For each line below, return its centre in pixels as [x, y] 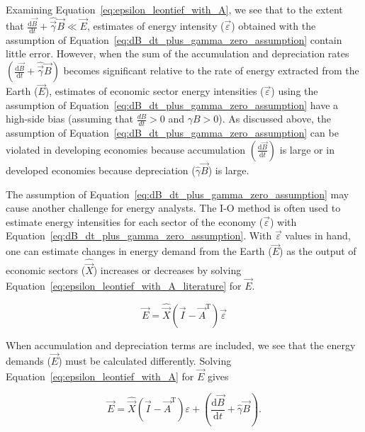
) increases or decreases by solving [167, 270]
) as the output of [318, 251]
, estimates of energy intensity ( [156, 26]
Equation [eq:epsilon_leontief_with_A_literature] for [124, 286]
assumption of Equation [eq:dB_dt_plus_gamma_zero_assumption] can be [172, 133]
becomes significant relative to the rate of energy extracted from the [211, 70]
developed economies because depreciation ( [101, 170]
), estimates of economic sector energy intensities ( [155, 91]
